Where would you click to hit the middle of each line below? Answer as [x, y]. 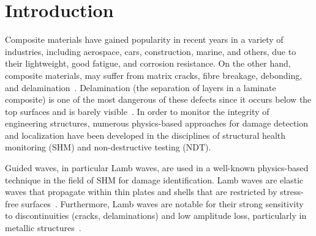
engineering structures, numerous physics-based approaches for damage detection [157, 123]
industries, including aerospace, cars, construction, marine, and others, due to [151, 51]
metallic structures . [43, 228]
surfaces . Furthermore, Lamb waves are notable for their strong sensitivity [162, 203]
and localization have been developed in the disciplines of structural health [145, 135]
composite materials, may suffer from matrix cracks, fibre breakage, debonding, [154, 75]
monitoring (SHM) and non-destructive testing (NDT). [108, 147]
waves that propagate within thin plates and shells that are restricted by [141, 192]
